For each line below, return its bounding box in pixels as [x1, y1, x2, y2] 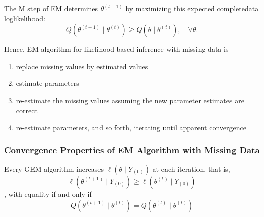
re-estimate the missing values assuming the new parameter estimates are [16, 95, 244, 105]
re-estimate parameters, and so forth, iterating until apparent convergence [16, 122, 246, 133]
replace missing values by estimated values [16, 60, 148, 71]
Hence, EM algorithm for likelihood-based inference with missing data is [4, 44, 229, 54]
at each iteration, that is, [152, 163, 230, 174]
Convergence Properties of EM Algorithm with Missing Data [4, 143, 260, 156]
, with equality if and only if [4, 188, 92, 199]
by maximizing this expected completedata [125, 3, 259, 13]
